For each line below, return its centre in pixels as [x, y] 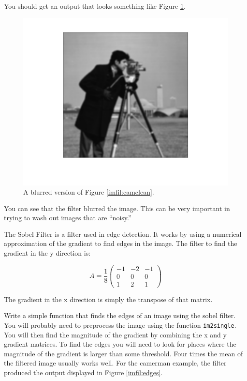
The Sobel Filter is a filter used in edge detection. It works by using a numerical [123, 234]
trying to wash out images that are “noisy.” [68, 218]
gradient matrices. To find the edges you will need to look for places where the [120, 344]
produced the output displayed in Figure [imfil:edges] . [83, 373]
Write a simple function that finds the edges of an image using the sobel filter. [120, 315]
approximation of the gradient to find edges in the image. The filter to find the [121, 243]
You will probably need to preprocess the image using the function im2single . [120, 325]
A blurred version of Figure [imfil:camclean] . [89, 192]
